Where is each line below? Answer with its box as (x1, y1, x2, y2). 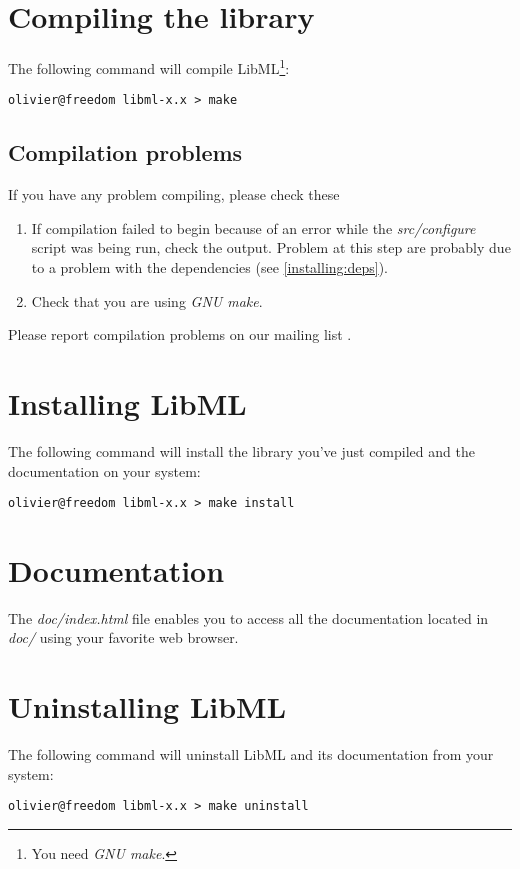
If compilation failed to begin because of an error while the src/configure (31, 217, 476, 238)
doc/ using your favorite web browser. (8, 627, 239, 648)
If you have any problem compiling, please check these (8, 184, 340, 205)
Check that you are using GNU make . (31, 290, 263, 311)
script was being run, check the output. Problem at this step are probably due (31, 237, 511, 258)
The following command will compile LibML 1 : (8, 55, 290, 78)
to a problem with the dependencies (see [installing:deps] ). (31, 257, 388, 278)
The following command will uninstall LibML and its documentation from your (8, 744, 494, 765)
